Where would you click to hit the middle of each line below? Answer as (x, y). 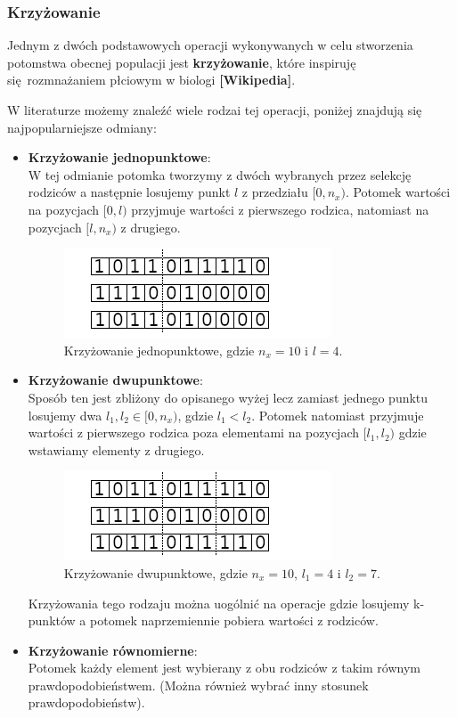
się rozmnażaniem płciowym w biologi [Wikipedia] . (151, 80)
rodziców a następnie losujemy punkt (129, 192)
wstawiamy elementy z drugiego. (116, 449)
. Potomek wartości (398, 192)
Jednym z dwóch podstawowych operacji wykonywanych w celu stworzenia (210, 45)
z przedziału (275, 192)
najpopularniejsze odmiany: (82, 127)
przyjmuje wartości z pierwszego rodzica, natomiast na (280, 209)
